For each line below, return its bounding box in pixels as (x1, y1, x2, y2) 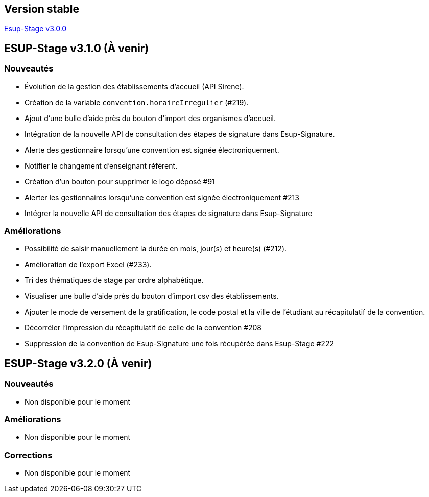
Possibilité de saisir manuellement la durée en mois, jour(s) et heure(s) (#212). (25, 244, 287, 253)
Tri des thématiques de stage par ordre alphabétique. (25, 276, 204, 285)
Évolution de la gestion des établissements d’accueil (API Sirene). (25, 82, 244, 91)
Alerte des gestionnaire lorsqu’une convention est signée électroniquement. (25, 145, 279, 154)
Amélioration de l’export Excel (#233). (25, 260, 152, 269)
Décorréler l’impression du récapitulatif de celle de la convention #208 (25, 323, 262, 333)
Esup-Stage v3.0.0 (4, 24, 67, 33)
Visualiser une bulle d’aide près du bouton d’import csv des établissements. (25, 292, 279, 301)
